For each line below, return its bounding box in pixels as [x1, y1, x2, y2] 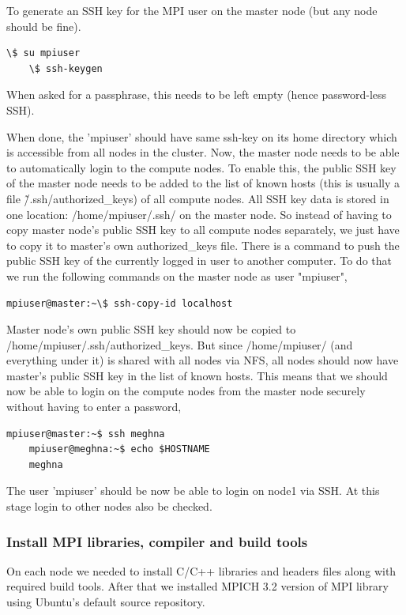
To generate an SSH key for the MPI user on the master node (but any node [6, 2, 378, 18]
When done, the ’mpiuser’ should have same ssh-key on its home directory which [6, 128, 397, 145]
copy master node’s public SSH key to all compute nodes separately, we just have [6, 221, 400, 238]
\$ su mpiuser [6, 47, 81, 59]
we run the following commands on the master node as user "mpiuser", [6, 267, 348, 284]
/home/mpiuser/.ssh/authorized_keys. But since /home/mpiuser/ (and [6, 336, 353, 353]
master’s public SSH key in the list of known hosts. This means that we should [6, 367, 388, 383]
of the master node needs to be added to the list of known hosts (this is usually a [6, 175, 400, 191]
